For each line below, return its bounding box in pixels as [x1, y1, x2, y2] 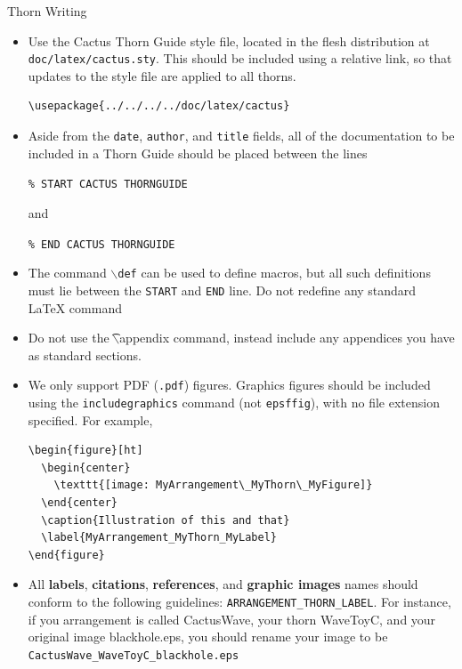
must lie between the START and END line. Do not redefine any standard [28, 280, 417, 299]
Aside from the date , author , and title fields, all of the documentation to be [28, 126, 455, 145]
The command [28, 263, 107, 282]
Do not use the [28, 328, 109, 347]
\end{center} [41, 496, 118, 509]
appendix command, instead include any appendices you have [119, 328, 455, 347]
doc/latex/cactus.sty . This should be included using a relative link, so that [28, 49, 452, 68]
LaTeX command [28, 298, 122, 317]
